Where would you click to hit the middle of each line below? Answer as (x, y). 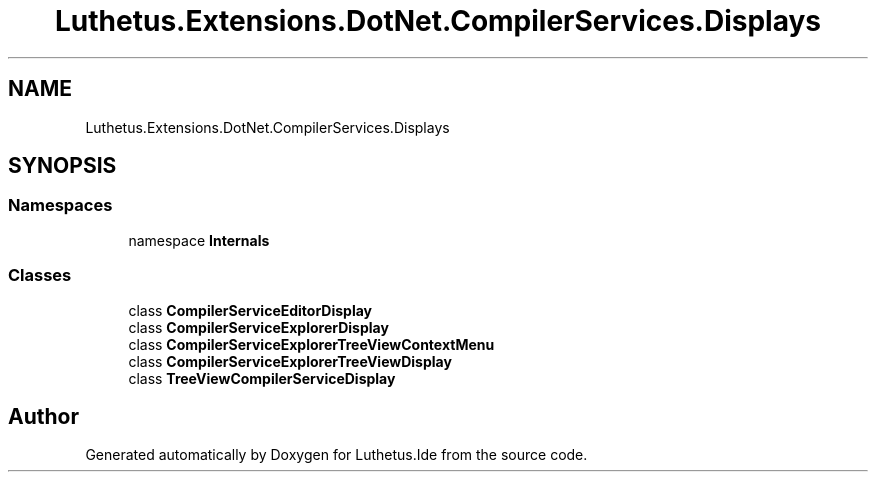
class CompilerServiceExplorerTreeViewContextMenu (311, 344)
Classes (40, 275)
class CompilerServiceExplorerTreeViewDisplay (290, 361)
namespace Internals (199, 240)
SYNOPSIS (62, 166)
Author (43, 416)
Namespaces (60, 205)
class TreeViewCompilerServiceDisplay (262, 378)
